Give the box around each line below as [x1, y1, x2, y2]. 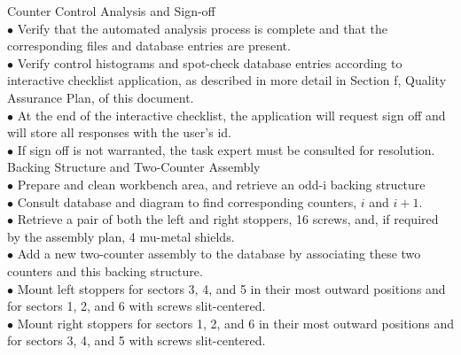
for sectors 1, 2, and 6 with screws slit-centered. [7, 297, 266, 315]
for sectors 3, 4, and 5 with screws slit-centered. [7, 331, 266, 350]
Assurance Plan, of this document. [7, 88, 194, 106]
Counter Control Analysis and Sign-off [7, 2, 215, 19]
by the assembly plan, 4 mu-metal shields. [7, 227, 235, 245]
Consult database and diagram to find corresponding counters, [17, 192, 357, 211]
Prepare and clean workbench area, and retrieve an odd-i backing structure [17, 174, 426, 193]
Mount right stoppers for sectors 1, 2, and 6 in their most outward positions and [17, 313, 455, 332]
